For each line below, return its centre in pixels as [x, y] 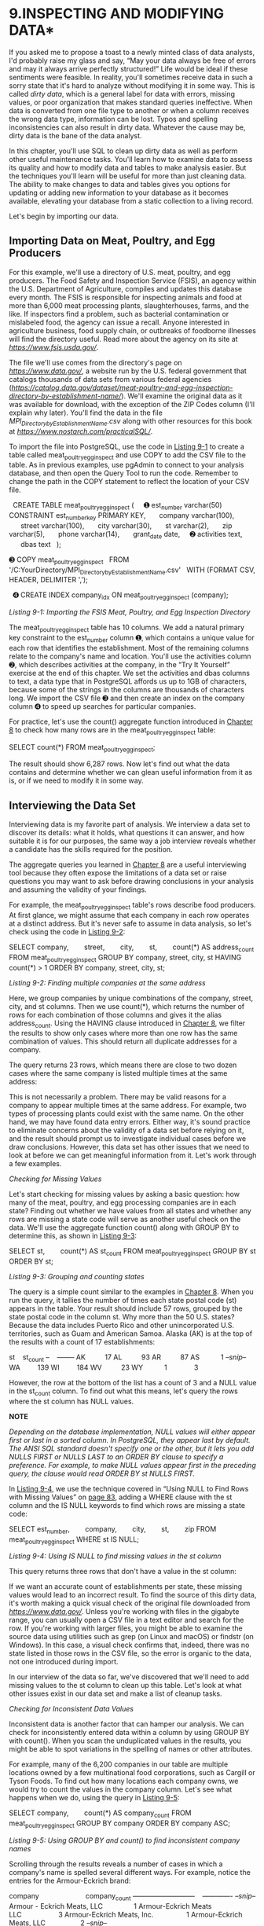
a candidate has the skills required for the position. [91, 849]
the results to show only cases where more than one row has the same [123, 1033]
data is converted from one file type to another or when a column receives [129, 110]
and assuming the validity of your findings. [78, 890]
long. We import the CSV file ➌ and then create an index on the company [127, 698]
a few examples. [35, 1164]
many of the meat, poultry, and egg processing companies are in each [123, 1202]
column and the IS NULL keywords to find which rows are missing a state [127, 1505]
